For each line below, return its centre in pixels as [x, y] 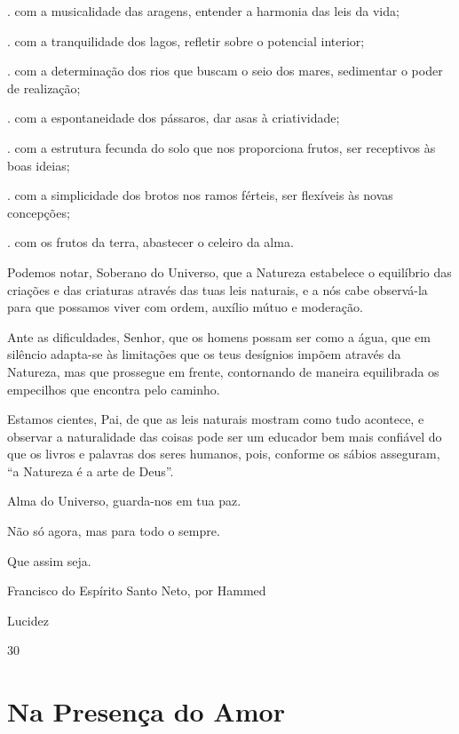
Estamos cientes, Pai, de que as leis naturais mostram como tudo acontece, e [216, 419]
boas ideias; [39, 165]
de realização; [44, 88]
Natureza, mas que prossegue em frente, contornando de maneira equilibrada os [223, 371]
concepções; [39, 212]
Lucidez [28, 620]
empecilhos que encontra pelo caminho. [114, 389]
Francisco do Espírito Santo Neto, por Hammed [137, 590]
